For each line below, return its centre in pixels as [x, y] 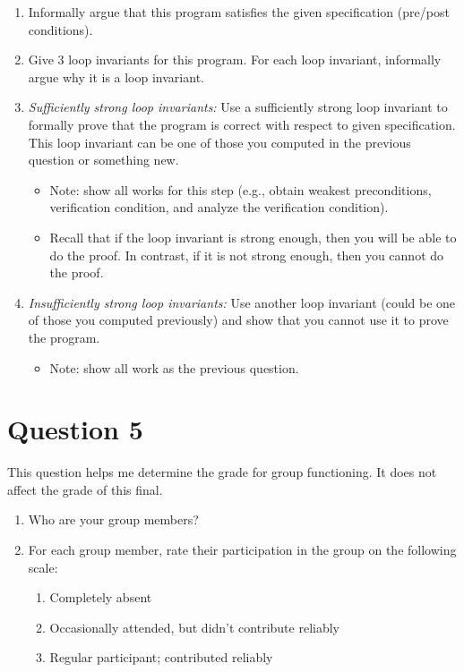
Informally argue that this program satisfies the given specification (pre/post [239, 12]
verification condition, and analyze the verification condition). [219, 207]
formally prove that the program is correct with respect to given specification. [242, 124]
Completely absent [101, 597]
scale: [43, 567]
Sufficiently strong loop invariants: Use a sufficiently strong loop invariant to [238, 107]
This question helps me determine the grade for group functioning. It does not [222, 472]
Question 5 [75, 429]
